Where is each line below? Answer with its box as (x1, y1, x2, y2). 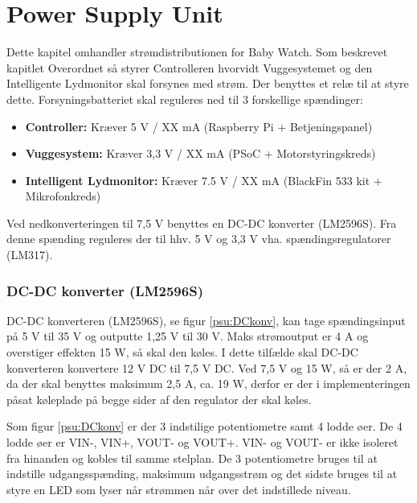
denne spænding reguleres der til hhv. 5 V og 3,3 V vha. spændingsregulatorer (6, 230, 391, 247)
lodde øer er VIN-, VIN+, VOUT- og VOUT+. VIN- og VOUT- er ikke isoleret (6, 434, 399, 451)
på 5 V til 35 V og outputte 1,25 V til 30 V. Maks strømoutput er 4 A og (6, 328, 369, 344)
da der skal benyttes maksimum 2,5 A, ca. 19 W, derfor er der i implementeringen (6, 375, 411, 392)
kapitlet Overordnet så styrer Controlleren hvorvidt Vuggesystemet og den (6, 59, 373, 76)
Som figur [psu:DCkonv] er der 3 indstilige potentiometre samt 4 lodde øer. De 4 (6, 418, 403, 435)
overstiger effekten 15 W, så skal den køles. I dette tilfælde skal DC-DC (6, 344, 358, 361)
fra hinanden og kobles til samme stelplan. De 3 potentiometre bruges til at (6, 449, 378, 466)
